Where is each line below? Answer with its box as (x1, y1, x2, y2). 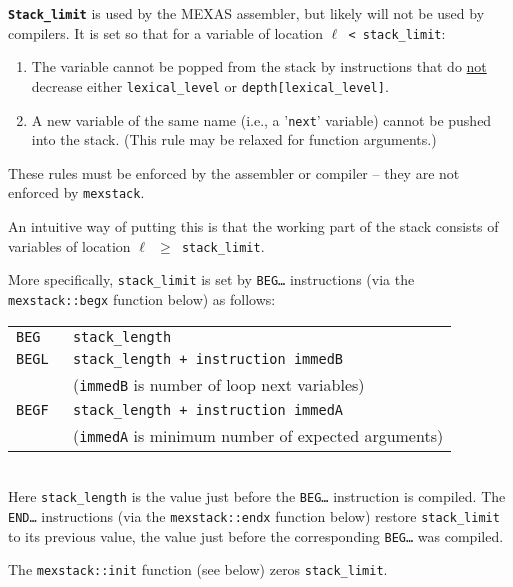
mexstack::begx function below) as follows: (8, 288, 276, 309)
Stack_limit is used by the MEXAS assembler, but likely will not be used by (8, 3, 485, 23)
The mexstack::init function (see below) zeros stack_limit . (8, 559, 388, 580)
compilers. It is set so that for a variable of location (8, 22, 324, 43)
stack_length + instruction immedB (72, 350, 344, 367)
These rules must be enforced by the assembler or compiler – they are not (8, 162, 460, 183)
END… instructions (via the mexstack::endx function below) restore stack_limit (8, 505, 500, 526)
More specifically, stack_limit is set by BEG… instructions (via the (8, 269, 415, 290)
